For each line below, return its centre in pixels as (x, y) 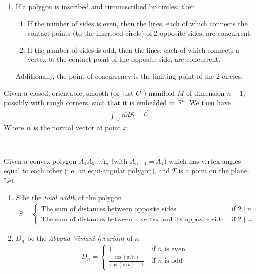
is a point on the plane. (214, 171)
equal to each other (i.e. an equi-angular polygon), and (87, 171)
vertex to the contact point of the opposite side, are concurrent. (124, 59)
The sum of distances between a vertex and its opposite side (132, 219)
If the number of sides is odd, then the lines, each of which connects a (133, 49)
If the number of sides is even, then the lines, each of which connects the (137, 23)
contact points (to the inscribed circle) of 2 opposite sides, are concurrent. (140, 33)
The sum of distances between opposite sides (108, 209)
